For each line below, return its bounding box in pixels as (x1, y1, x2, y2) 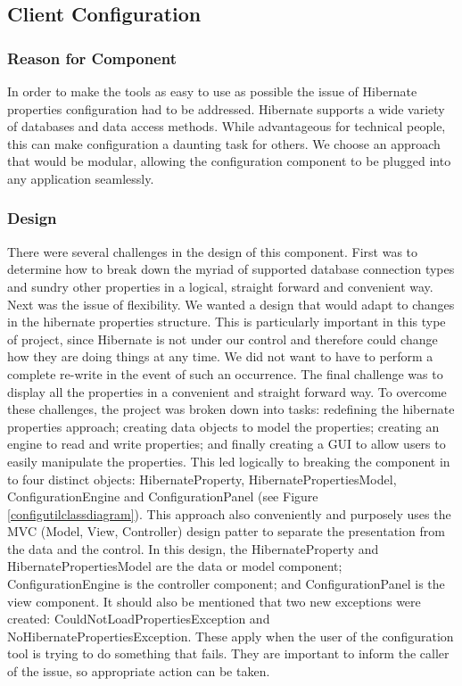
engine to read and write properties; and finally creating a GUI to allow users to (7, 434, 446, 453)
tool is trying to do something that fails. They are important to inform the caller (7, 644, 450, 663)
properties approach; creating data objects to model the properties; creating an (7, 417, 440, 435)
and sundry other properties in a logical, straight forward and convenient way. (7, 277, 433, 295)
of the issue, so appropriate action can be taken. (7, 662, 270, 681)
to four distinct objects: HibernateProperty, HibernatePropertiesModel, (7, 469, 397, 488)
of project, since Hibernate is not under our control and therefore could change (7, 329, 438, 348)
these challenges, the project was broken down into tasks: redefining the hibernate (7, 400, 455, 418)
